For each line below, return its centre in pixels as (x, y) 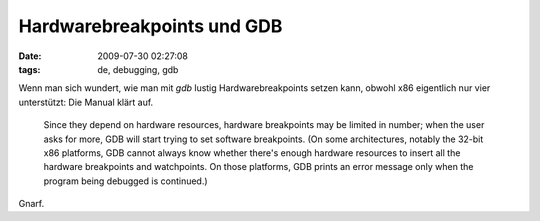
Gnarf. (31, 204)
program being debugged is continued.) (126, 181)
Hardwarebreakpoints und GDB (150, 26)
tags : (29, 69)
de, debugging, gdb (138, 69)
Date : (30, 56)
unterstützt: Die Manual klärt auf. (86, 102)
